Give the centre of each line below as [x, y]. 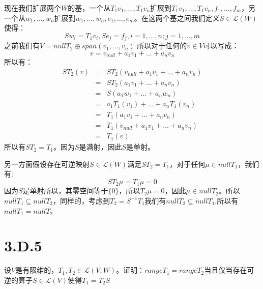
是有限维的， [37, 270]
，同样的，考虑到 [81, 200]
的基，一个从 [89, 8]
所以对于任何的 [162, 46]
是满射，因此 [100, 147]
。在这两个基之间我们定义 [177, 18]
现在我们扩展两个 [33, 8]
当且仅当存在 [226, 270]
